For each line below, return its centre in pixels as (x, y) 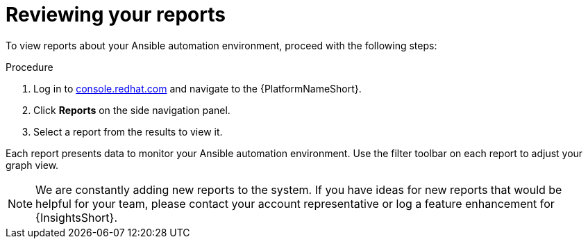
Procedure (30, 67)
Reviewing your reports (116, 15)
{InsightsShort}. (77, 217)
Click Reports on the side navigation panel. (132, 110)
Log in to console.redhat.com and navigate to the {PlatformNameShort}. (198, 88)
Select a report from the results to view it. (128, 131)
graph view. (32, 165)
